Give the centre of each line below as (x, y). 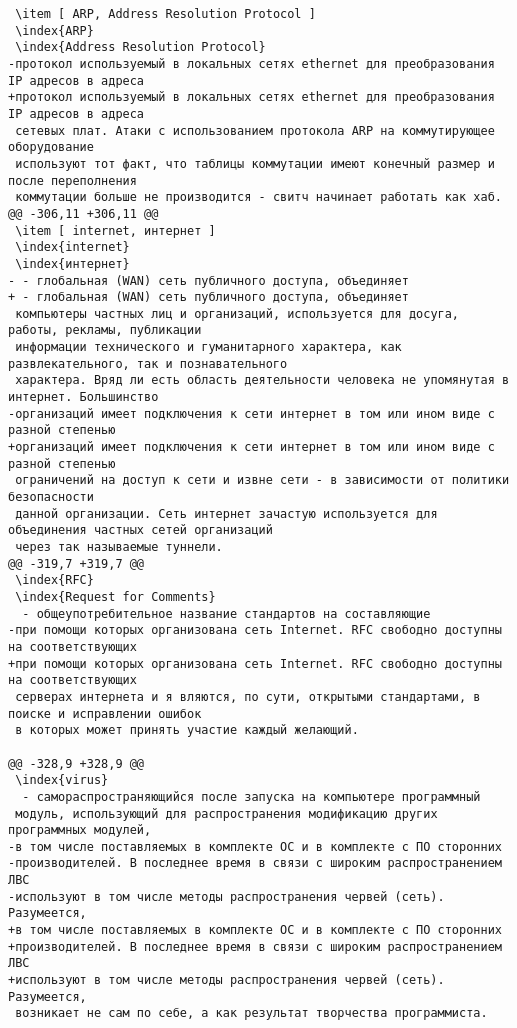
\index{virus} (62, 780)
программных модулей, (80, 830)
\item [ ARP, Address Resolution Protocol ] (165, 14)
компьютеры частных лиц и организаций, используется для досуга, (237, 313)
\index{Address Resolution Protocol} (140, 47)
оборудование (51, 147)
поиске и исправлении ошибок (105, 713)
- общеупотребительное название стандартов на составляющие (226, 613)
